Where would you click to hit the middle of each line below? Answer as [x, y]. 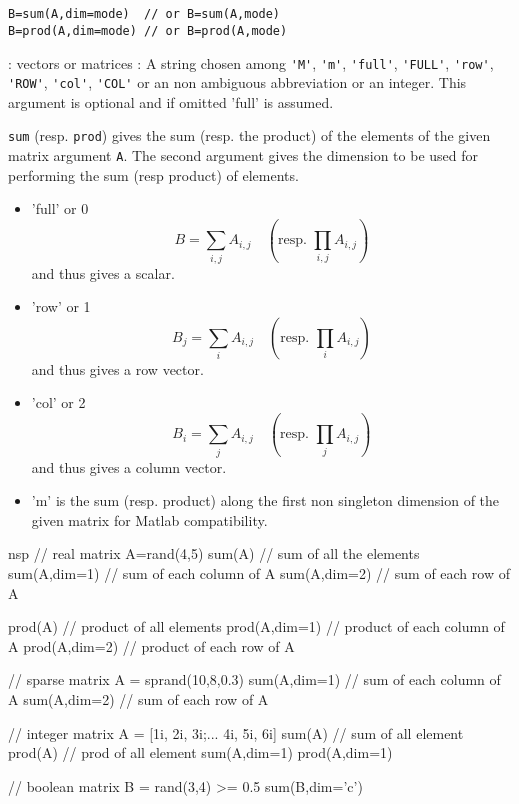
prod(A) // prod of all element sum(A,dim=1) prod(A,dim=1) [200, 752]
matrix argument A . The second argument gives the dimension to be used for [243, 155]
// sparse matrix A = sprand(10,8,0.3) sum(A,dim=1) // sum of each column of [254, 679]
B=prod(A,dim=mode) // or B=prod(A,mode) [148, 30]
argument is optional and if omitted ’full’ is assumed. [171, 101]
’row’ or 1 [61, 306]
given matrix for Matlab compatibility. [149, 519]
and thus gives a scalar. [103, 272]
